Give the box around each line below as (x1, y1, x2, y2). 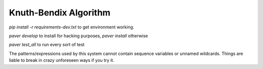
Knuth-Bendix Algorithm (9, 7, 111, 18)
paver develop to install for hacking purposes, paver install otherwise (9, 33, 148, 39)
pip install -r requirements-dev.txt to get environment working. (9, 24, 134, 30)
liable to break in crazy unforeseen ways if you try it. (9, 57, 114, 63)
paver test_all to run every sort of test (9, 41, 85, 48)
